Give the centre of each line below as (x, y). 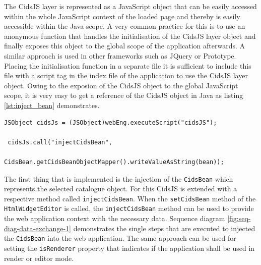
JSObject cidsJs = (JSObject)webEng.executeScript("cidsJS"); (111, 122)
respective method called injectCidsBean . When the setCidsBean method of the (130, 198)
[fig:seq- (239, 218)
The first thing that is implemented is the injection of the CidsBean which (119, 178)
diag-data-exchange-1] (38, 228)
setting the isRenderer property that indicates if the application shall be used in (129, 248)
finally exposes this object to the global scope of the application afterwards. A (125, 46)
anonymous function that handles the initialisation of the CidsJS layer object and (130, 36)
